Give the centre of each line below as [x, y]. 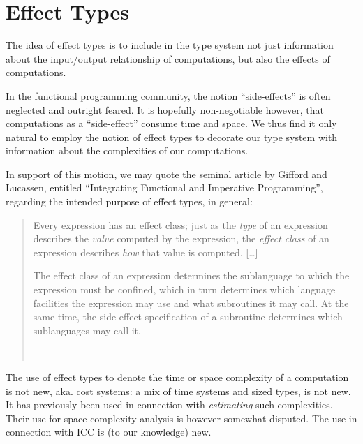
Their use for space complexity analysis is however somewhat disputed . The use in [181, 418]
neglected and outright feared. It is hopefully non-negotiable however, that [165, 109]
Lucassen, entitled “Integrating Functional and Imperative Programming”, [164, 187]
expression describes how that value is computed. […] [146, 252]
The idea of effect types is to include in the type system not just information [170, 45]
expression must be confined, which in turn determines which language [184, 289]
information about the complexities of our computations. [127, 150]
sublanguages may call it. [87, 330]
